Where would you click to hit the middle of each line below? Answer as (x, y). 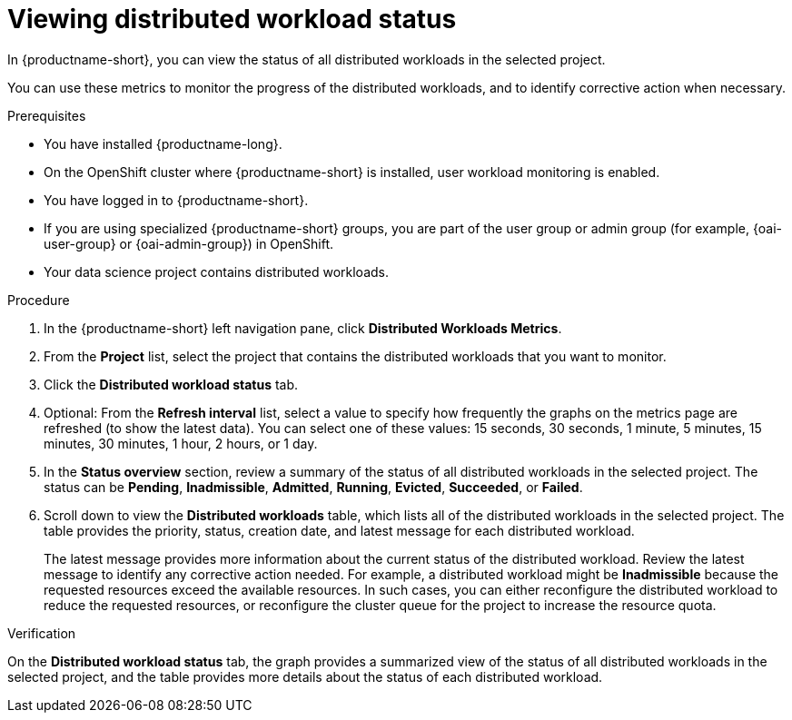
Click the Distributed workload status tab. (171, 384)
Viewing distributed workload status (232, 19)
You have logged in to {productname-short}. (176, 200)
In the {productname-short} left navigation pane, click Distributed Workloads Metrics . (303, 328)
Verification (42, 633)
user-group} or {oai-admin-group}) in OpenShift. (189, 243)
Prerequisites (47, 115)
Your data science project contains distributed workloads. (216, 271)
